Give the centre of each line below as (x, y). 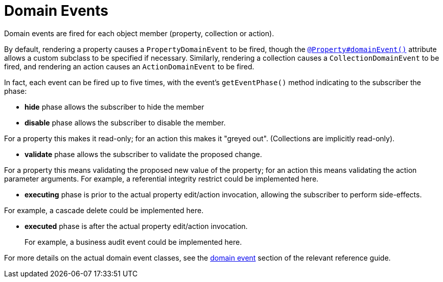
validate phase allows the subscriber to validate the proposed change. (143, 154)
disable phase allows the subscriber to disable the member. (125, 122)
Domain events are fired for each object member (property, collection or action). (139, 33)
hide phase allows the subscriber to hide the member (114, 107)
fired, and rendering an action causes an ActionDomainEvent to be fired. (129, 66)
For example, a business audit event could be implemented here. (133, 242)
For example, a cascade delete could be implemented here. (104, 210)
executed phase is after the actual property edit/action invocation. (136, 226)
